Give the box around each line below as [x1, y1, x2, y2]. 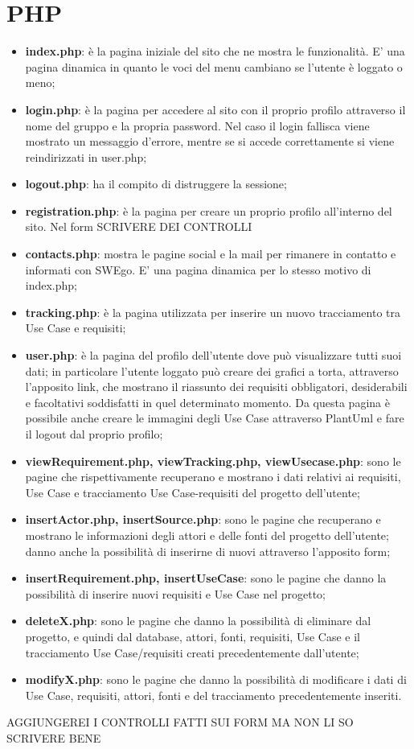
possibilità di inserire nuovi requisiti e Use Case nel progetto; [25, 585, 326, 602]
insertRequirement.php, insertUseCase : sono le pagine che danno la [25, 570, 387, 586]
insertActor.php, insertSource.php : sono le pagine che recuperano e [25, 511, 381, 528]
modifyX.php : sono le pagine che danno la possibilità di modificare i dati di [25, 671, 407, 688]
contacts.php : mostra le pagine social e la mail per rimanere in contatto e [25, 245, 396, 262]
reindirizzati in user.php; [25, 148, 147, 165]
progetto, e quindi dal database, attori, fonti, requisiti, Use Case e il [25, 628, 360, 644]
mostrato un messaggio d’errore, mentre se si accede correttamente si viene [25, 133, 395, 150]
